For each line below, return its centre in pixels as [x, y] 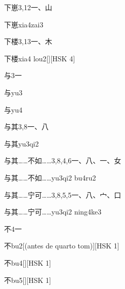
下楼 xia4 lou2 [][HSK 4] [40, 58]
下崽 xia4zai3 [24, 24]
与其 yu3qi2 [22, 143]
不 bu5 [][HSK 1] [28, 280]
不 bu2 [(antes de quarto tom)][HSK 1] [62, 246]
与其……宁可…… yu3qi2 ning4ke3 [53, 212]
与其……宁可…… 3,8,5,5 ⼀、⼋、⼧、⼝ [63, 194]
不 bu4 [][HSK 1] [28, 262]
